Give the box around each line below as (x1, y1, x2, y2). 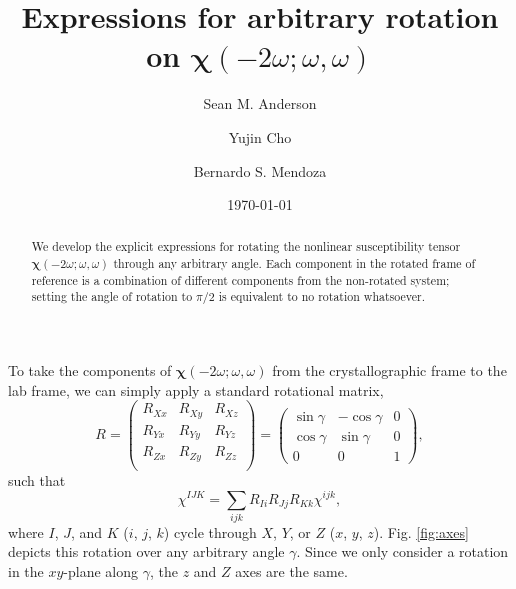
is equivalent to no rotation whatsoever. (218, 288, 426, 305)
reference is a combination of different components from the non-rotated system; (31, 271, 450, 288)
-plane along (63, 561, 139, 582)
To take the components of (8, 360, 172, 381)
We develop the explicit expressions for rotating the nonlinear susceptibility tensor (31, 238, 461, 255)
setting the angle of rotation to (31, 288, 193, 305)
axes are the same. (235, 561, 348, 582)
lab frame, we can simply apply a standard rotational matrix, (8, 379, 384, 400)
